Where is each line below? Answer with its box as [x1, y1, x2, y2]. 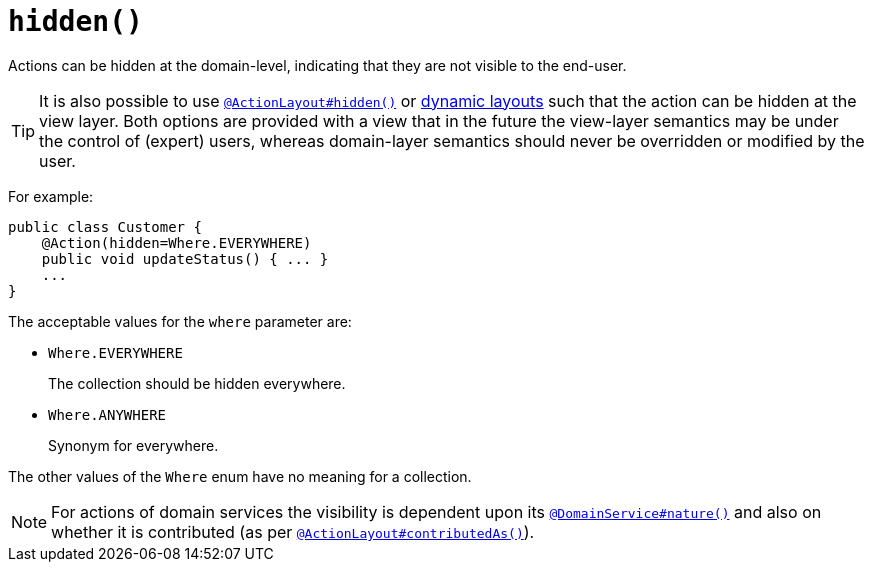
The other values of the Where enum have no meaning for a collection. [8, 467, 472, 485]
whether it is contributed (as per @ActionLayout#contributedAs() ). [51, 521, 535, 542]
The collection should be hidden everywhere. [48, 374, 346, 392]
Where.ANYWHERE [48, 406, 167, 423]
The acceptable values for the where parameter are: [8, 312, 352, 330]
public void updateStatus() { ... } [41, 250, 329, 267]
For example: [8, 187, 94, 205]
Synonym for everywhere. [48, 436, 219, 454]
